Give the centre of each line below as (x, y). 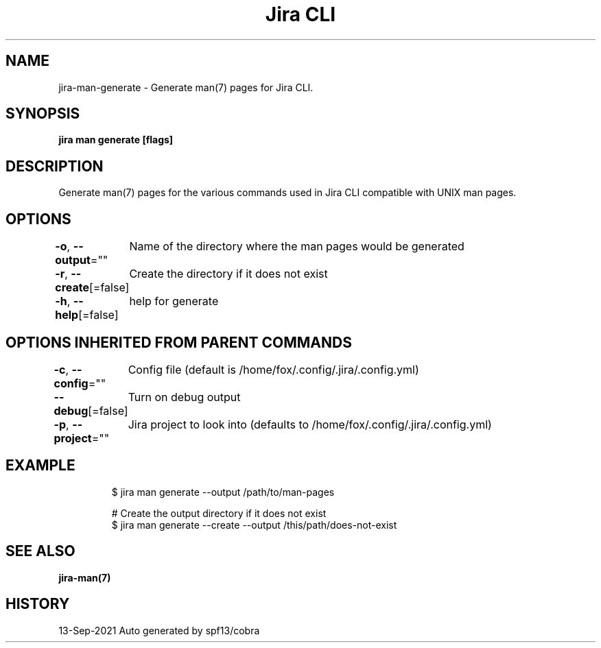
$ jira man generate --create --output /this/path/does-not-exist (254, 525)
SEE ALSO (40, 551)
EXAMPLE (40, 466)
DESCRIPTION (55, 166)
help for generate (174, 301)
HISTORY (38, 604)
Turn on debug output (184, 397)
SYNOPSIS (43, 114)
